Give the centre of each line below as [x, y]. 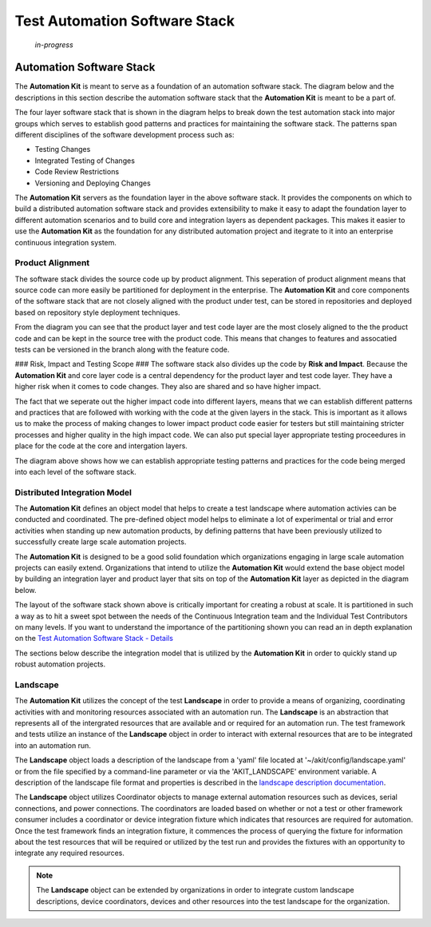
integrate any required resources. [70, 853]
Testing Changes [63, 149]
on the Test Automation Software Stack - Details [94, 639]
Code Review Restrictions [77, 172]
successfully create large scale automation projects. [101, 542]
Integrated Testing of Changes [85, 161]
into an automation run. [53, 745]
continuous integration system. [66, 242]
